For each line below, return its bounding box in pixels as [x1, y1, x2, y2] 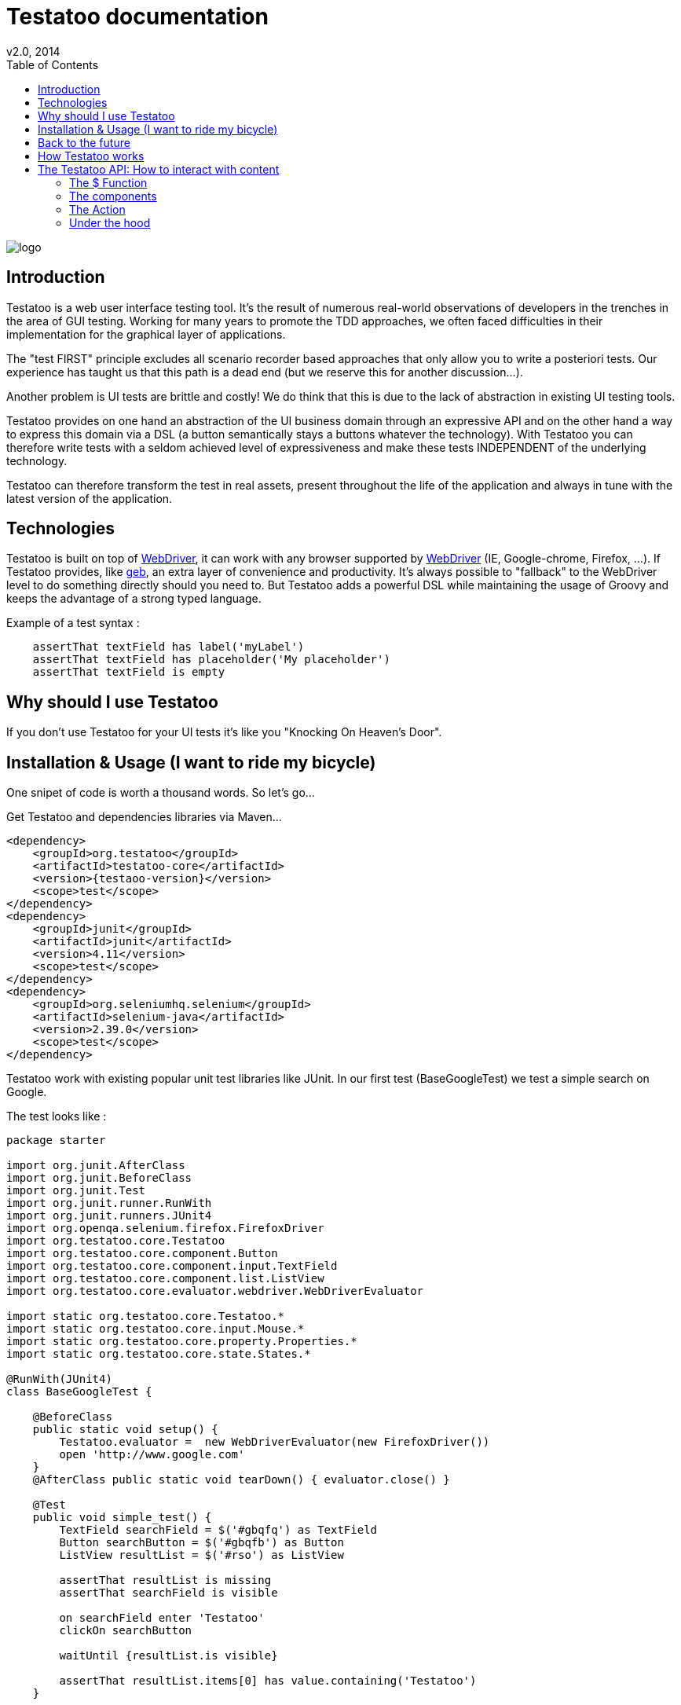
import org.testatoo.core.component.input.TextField [6, 1259, 338, 1273]
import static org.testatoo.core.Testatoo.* [6, 1310, 285, 1323]
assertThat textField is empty [32, 665, 225, 679]
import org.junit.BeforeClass [6, 1171, 192, 1185]
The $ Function [69, 175, 148, 189]
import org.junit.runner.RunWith [6, 1197, 212, 1210]
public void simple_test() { [32, 1511, 212, 1524]
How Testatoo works [38, 148, 145, 163]
